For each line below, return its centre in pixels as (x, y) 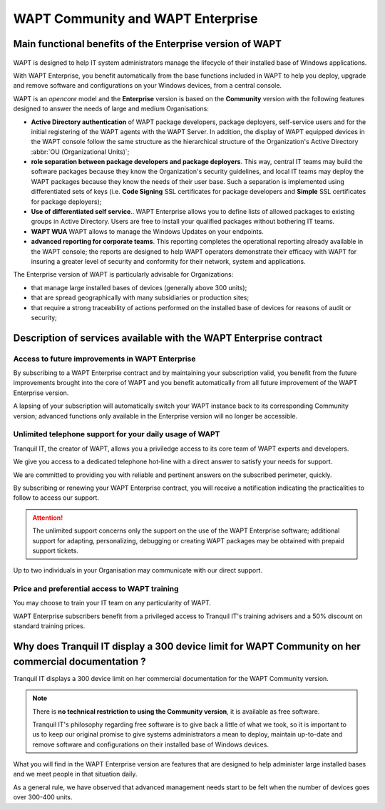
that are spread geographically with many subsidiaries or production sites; (140, 298)
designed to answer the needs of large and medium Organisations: (111, 109)
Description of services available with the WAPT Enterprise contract (168, 338)
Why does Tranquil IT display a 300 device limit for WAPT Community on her (187, 646)
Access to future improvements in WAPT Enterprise (104, 359)
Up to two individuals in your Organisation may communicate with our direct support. (138, 570)
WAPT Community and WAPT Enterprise (135, 19)
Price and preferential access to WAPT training (96, 589)
